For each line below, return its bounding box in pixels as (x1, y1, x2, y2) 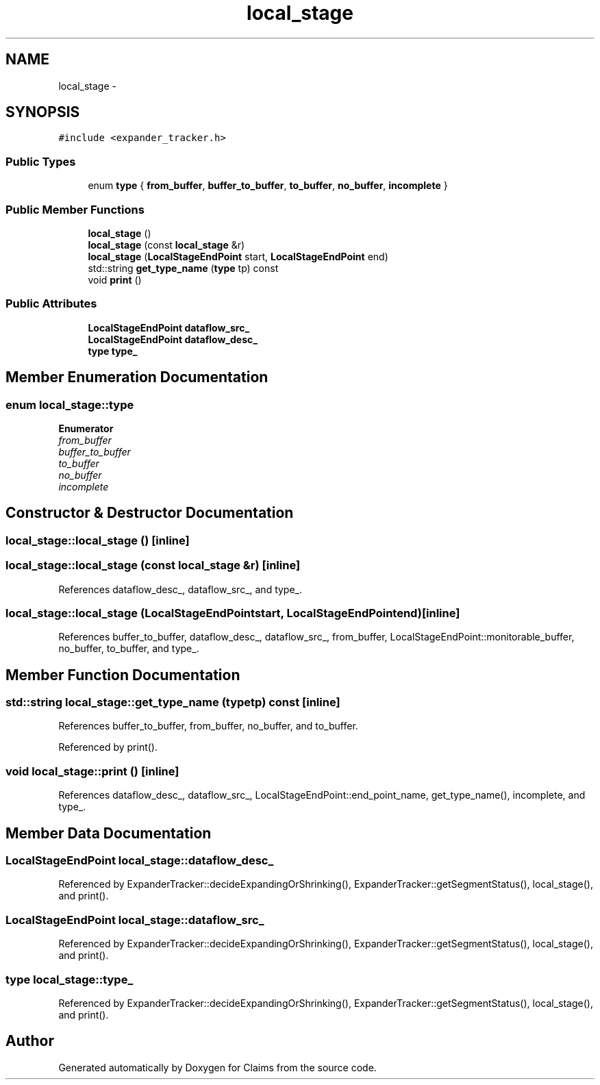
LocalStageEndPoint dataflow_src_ (88, 321, 250, 334)
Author (5, 1032, 54, 1050)
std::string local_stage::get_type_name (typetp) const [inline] (5, 695, 340, 710)
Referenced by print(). (58, 741, 158, 753)
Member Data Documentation (5, 824, 212, 842)
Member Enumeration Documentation (5, 369, 268, 386)
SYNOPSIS (5, 103, 80, 121)
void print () (88, 273, 142, 286)
